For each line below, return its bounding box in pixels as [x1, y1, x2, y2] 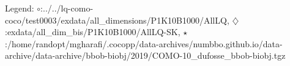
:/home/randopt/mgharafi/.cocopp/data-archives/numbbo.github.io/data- [5, 37, 283, 50]
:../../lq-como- [40, 2, 94, 14]
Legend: [5, 2, 34, 14]
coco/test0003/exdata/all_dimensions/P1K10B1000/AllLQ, [5, 13, 229, 26]
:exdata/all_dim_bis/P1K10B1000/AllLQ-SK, [5, 25, 180, 38]
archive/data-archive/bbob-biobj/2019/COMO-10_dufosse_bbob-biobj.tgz [5, 49, 286, 62]
